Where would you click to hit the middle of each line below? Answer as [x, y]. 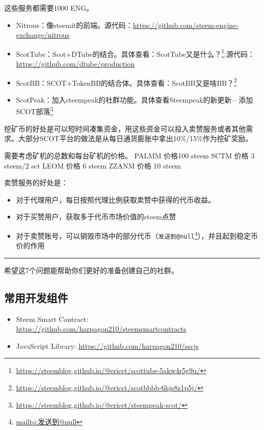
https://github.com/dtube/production [75, 64]
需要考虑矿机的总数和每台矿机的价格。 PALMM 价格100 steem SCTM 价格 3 [129, 155]
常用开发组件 [36, 297]
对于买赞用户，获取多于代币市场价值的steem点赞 [96, 217]
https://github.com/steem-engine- [186, 25]
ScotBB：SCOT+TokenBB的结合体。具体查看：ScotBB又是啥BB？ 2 [126, 82]
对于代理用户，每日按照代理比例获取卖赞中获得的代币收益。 [115, 199]
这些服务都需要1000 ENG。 [49, 8]
